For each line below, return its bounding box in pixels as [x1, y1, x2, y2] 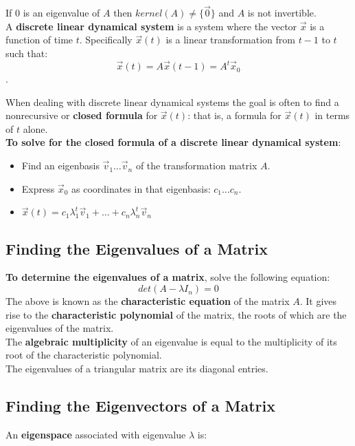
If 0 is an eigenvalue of [5, 6, 100, 20]
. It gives [299, 294, 337, 308]
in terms [314, 108, 350, 123]
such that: [5, 46, 48, 60]
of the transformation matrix [135, 158, 257, 173]
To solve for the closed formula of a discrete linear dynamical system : [5, 135, 341, 149]
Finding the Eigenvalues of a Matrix [5, 237, 268, 259]
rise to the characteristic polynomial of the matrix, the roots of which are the [5, 307, 347, 321]
